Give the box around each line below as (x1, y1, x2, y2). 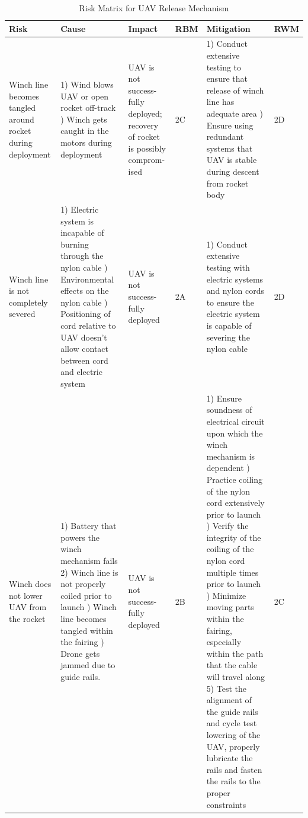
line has (206, 95, 235, 108)
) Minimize (206, 589, 246, 601)
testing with (206, 261, 250, 273)
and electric (60, 365, 102, 378)
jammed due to (60, 659, 115, 671)
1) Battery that (60, 519, 117, 532)
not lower (9, 589, 43, 601)
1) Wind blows (60, 78, 114, 91)
